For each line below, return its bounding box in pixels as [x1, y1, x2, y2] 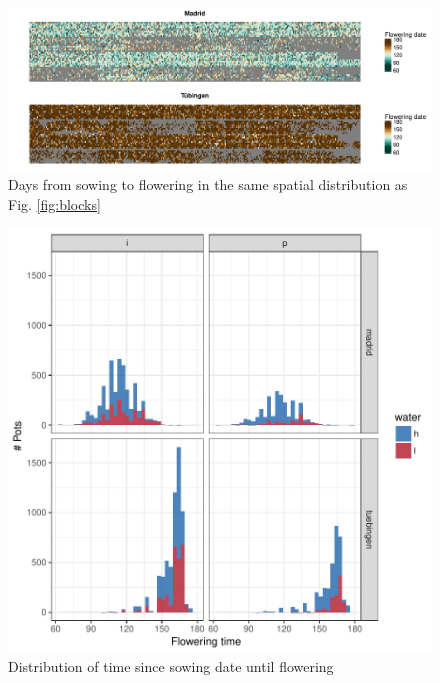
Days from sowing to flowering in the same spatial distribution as [8, 174, 408, 195]
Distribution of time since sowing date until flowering [8, 656, 334, 677]
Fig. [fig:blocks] [8, 193, 101, 214]
